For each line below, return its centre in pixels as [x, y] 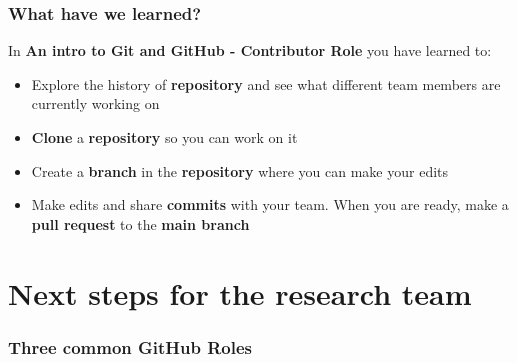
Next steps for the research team [240, 292]
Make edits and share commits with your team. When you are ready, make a [270, 204]
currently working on [95, 103]
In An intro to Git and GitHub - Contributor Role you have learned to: [250, 50]
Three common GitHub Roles [130, 346]
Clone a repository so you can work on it [164, 137]
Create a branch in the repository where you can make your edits [240, 170]
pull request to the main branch [140, 223]
